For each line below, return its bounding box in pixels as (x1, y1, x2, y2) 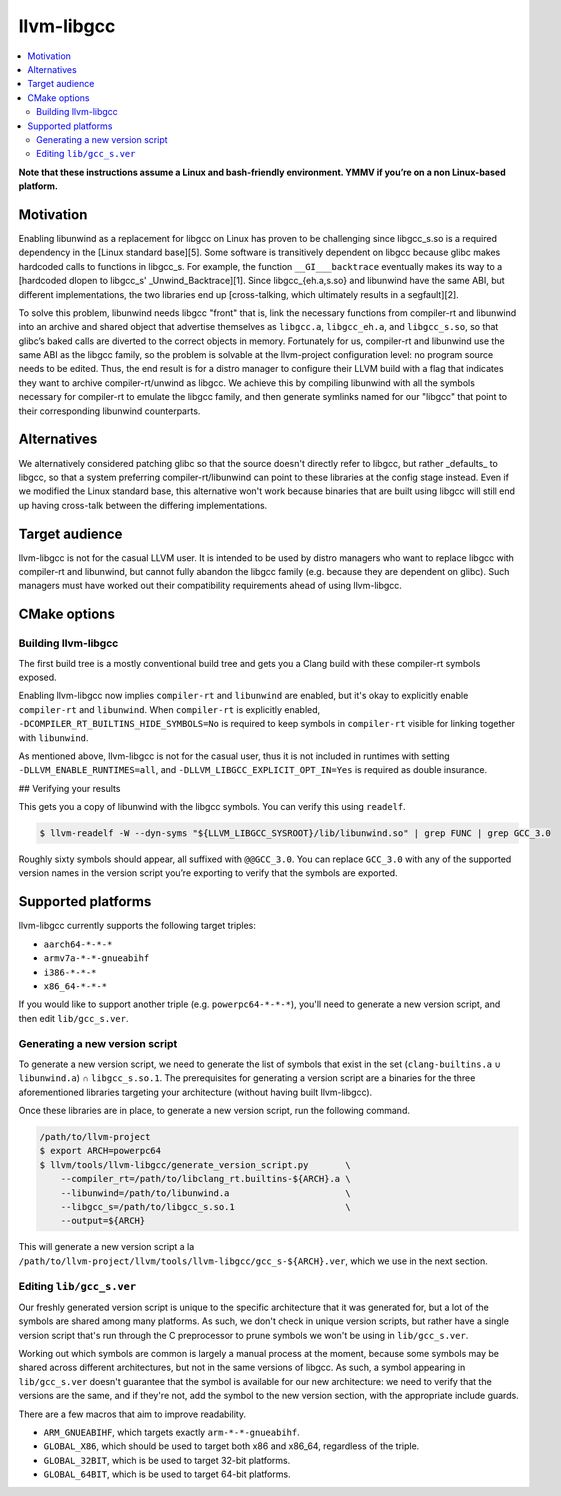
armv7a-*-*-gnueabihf (43, 953, 150, 964)
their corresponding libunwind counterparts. (18, 405, 201, 417)
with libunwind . (18, 731, 89, 744)
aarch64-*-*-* (43, 938, 113, 950)
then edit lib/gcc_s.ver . (18, 1012, 129, 1024)
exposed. (18, 671, 57, 683)
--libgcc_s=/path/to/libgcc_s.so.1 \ (60, 1201, 351, 1212)
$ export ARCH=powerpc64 (39, 1145, 162, 1157)
